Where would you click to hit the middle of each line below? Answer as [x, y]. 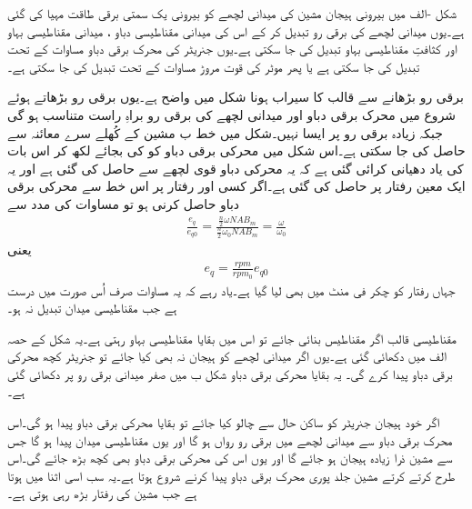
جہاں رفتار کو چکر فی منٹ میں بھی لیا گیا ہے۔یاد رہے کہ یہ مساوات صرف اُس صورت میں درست [231, 289]
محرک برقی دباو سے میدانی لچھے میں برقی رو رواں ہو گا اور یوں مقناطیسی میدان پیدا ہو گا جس [230, 439]
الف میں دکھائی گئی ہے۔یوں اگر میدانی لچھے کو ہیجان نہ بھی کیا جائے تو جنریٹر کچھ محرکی [227, 356]
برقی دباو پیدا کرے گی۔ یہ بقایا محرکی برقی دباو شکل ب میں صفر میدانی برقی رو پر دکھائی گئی [230, 373]
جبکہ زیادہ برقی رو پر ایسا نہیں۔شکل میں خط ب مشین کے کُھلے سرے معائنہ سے [225, 132]
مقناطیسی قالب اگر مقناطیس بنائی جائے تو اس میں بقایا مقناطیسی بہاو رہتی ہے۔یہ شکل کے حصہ [232, 338]
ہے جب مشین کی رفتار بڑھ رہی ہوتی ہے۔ [102, 493]
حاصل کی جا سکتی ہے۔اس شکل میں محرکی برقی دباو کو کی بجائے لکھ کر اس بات [236, 150]
